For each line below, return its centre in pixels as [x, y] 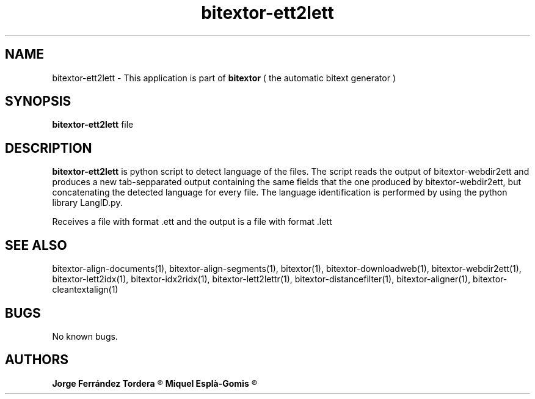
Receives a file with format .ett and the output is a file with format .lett [192, 222]
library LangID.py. [87, 203]
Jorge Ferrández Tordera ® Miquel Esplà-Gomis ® [155, 383]
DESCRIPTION [49, 148]
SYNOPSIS [38, 101]
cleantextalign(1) [85, 290]
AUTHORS [37, 360]
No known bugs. [85, 336]
